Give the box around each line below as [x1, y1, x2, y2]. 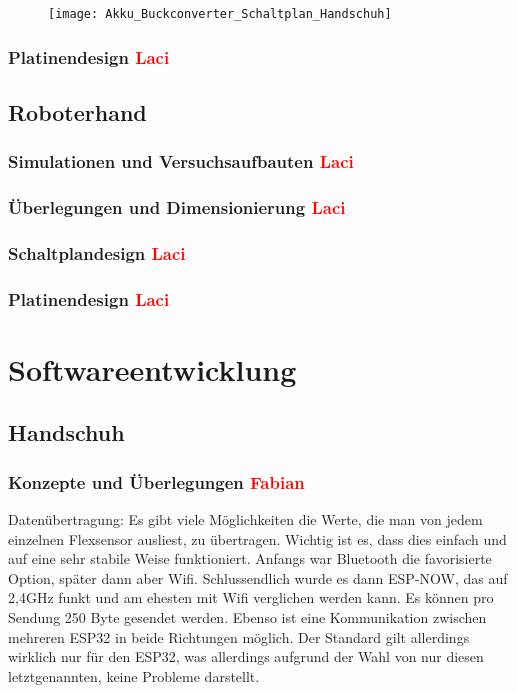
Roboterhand [8, 96, 147, 127]
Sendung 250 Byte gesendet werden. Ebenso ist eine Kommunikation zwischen [8, 607, 487, 627]
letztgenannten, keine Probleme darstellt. [8, 665, 260, 686]
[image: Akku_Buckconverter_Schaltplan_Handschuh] [48, 7, 392, 21]
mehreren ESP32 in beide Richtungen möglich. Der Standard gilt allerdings [8, 626, 470, 647]
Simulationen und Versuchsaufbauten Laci [8, 149, 354, 174]
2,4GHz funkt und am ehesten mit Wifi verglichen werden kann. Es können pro [8, 587, 494, 608]
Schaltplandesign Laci [8, 240, 186, 265]
